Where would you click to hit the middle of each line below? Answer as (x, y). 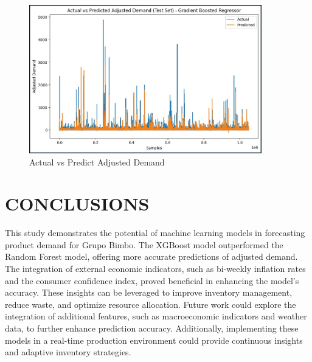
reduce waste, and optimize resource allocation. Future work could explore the (151, 304)
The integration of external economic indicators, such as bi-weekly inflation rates (155, 269)
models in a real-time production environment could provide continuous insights (154, 340)
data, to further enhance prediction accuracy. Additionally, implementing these (152, 328)
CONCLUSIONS (77, 204)
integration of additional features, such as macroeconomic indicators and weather (156, 316)
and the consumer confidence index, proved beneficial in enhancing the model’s (152, 280)
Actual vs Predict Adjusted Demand (97, 162)
